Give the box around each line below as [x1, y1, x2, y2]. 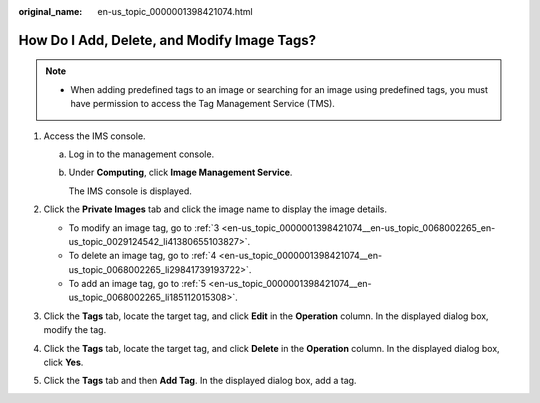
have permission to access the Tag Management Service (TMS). [70, 98, 335, 110]
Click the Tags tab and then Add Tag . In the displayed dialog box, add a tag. [43, 375, 357, 387]
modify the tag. [43, 324, 107, 336]
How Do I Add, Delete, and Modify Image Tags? [18, 31, 317, 49]
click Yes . [43, 356, 84, 369]
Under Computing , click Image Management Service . [68, 166, 293, 179]
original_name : [18, 6, 83, 17]
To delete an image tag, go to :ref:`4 [68, 250, 217, 262]
